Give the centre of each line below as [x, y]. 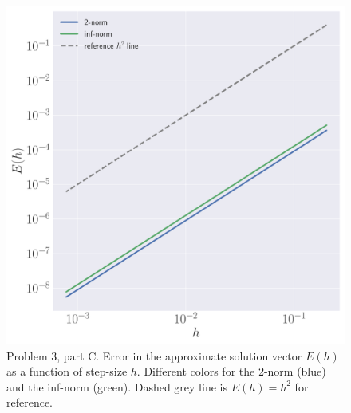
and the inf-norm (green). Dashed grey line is [117, 386]
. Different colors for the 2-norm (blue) [231, 371]
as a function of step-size [67, 371]
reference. [30, 402]
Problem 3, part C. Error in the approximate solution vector [154, 355]
